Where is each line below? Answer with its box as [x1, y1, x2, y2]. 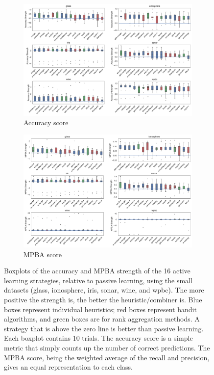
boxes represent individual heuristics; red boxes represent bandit [4, 304, 197, 314]
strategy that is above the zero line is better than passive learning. [4, 323, 204, 333]
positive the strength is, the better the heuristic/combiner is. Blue [4, 295, 202, 305]
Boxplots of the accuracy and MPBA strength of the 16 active [4, 266, 190, 276]
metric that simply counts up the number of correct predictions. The [4, 343, 210, 352]
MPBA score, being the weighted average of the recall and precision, [4, 352, 210, 362]
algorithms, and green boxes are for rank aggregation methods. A [4, 314, 200, 324]
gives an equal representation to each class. [4, 362, 133, 372]
